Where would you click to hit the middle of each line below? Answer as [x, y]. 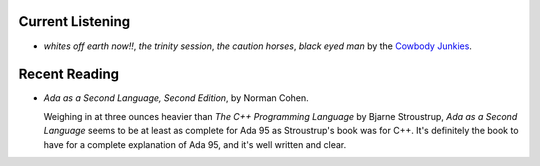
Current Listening [74, 21]
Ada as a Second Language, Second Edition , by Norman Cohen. [176, 98]
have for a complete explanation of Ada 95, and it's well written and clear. [195, 144]
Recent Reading [69, 74]
